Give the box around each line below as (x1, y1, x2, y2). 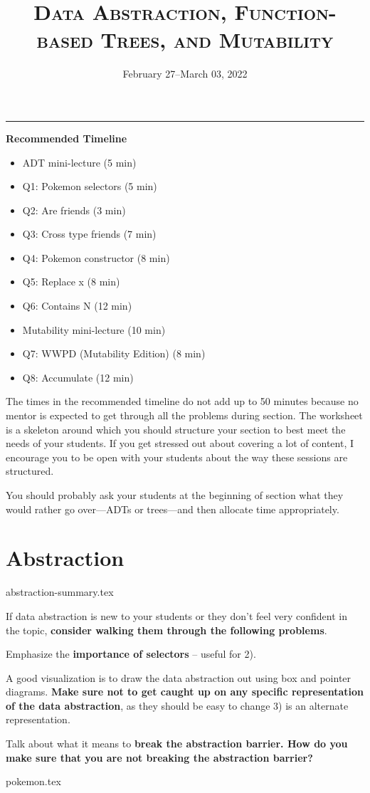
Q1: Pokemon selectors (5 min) (22, 179, 157, 194)
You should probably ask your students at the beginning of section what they (6, 488, 344, 502)
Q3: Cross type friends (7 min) (22, 226, 157, 241)
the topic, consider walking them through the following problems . (6, 622, 327, 637)
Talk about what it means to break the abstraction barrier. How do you (6, 736, 348, 751)
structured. (6, 463, 54, 478)
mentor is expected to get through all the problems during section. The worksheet (6, 408, 363, 423)
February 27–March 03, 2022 (122, 66, 248, 81)
